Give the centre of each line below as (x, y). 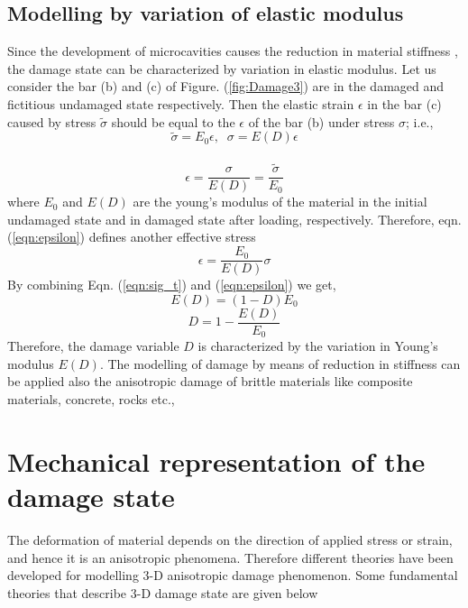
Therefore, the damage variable (93, 346)
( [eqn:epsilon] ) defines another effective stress (132, 237)
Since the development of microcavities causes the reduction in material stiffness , (233, 51)
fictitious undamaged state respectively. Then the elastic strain (181, 103)
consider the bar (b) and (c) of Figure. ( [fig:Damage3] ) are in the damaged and (226, 86)
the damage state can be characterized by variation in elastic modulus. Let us (222, 68)
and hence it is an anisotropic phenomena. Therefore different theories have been (230, 557)
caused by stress (52, 121)
